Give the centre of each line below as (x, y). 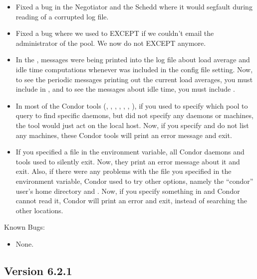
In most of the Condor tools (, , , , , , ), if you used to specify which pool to (132, 105)
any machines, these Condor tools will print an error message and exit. (124, 135)
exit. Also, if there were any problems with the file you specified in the (124, 171)
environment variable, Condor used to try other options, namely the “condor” (134, 181)
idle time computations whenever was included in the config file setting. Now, (134, 69)
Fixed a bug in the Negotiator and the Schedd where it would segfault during (134, 6)
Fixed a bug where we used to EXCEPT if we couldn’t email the (115, 33)
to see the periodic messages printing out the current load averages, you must (134, 79)
